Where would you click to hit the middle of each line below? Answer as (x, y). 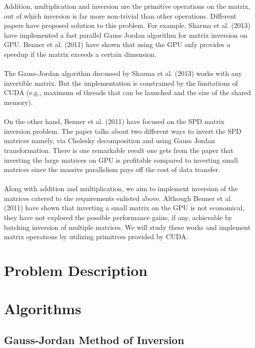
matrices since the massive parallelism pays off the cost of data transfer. (112, 169)
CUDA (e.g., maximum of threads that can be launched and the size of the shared (127, 92)
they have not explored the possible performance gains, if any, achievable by (118, 217)
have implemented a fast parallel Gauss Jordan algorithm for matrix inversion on (126, 35)
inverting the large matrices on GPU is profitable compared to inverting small (121, 160)
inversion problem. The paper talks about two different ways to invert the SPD (123, 131)
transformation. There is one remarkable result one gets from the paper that (119, 150)
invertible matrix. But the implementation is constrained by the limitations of (121, 83)
